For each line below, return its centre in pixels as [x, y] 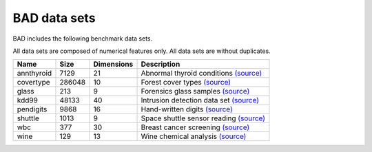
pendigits [32, 109]
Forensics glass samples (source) [195, 91]
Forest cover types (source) [186, 83]
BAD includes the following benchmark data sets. [83, 39]
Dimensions [113, 64]
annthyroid [34, 74]
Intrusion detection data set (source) [200, 100]
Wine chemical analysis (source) [194, 136]
